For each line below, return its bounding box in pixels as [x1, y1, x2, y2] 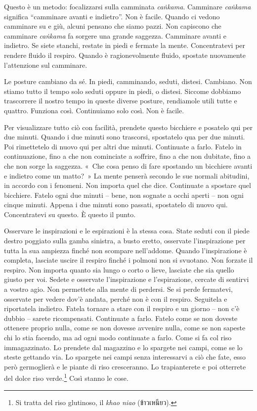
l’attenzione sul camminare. [4, 59, 87, 70]
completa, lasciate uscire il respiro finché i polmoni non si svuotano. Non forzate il [4, 255, 253, 265]
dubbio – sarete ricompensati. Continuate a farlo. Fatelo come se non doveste [4, 313, 238, 323]
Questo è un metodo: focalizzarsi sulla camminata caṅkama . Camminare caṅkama [4, 1, 251, 11]
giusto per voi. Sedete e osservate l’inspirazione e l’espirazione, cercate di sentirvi [4, 274, 249, 284]
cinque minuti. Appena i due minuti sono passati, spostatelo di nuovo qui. [4, 199, 228, 210]
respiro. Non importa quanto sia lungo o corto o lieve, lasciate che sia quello [4, 264, 234, 274]
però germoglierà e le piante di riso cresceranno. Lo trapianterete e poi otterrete [4, 361, 246, 371]
